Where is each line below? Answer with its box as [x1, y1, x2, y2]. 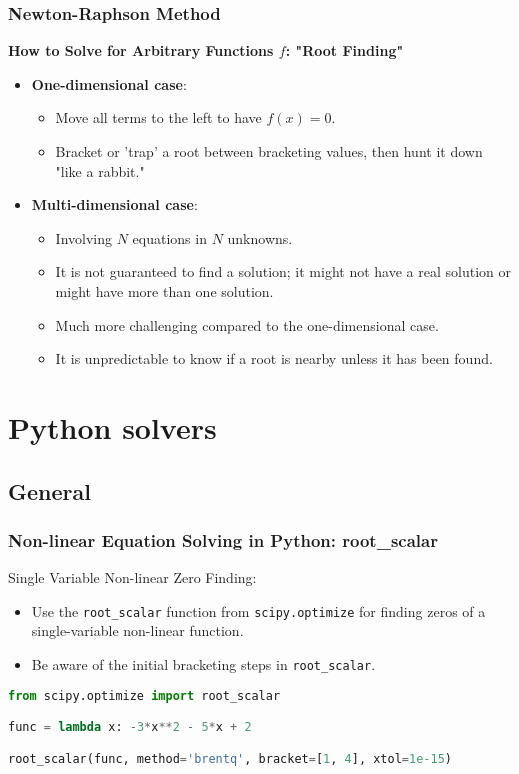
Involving [55, 227, 112, 248]
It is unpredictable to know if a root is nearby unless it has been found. [55, 348, 493, 369]
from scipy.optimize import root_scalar [8, 688, 281, 703]
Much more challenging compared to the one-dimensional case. [55, 314, 439, 335]
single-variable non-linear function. [31, 620, 244, 641]
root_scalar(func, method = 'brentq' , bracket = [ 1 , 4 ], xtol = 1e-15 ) [8, 751, 452, 766]
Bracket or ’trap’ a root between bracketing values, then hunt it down [55, 141, 483, 161]
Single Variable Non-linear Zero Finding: [8, 567, 257, 588]
